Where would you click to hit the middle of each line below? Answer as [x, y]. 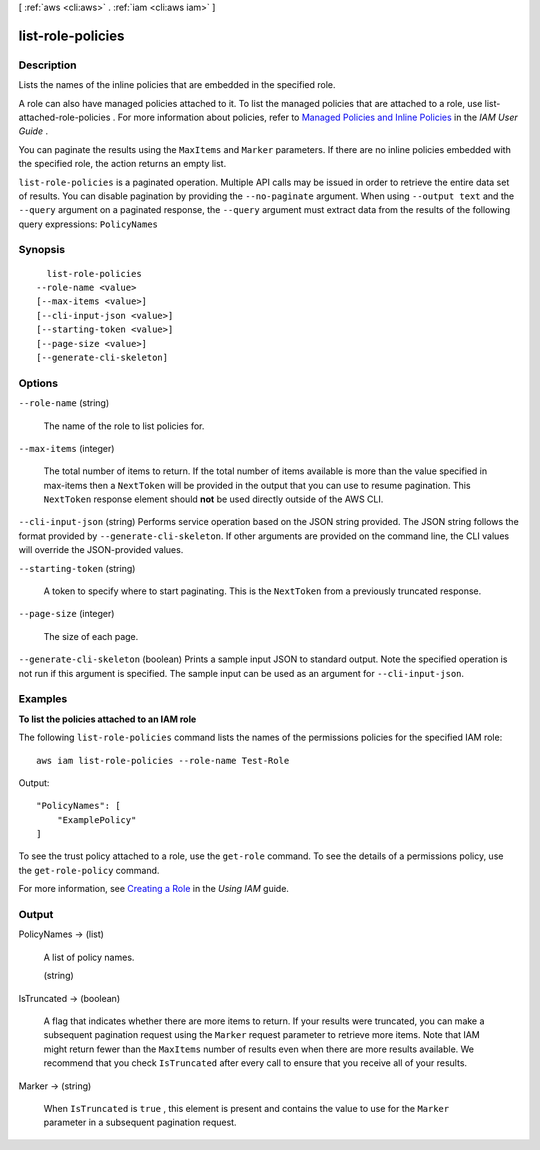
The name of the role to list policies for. [124, 426]
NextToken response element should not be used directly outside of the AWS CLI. [213, 499]
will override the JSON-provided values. [101, 550]
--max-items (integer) [66, 448]
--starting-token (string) [77, 568]
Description [47, 65]
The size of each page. [91, 636]
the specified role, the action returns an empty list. [122, 164]
